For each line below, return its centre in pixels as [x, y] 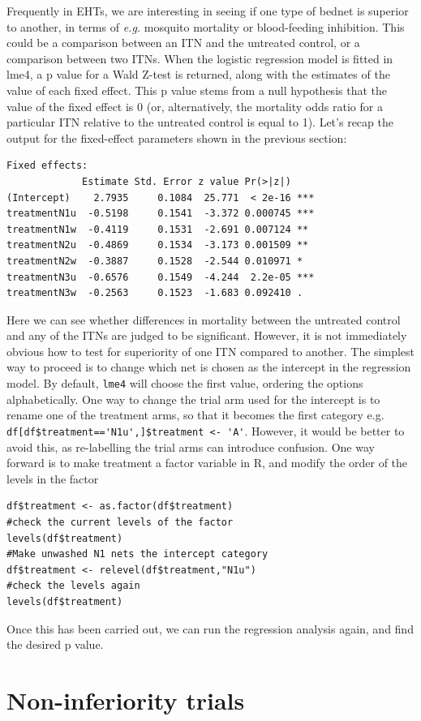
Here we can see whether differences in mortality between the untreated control [204, 319]
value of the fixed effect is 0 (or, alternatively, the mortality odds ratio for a [195, 106]
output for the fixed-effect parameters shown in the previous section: [177, 137]
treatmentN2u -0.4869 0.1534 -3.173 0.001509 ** [158, 245]
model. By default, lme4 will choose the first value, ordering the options [185, 383]
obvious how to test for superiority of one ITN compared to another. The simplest [211, 351]
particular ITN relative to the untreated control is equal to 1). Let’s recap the [200, 122]
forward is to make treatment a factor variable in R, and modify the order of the [207, 463]
